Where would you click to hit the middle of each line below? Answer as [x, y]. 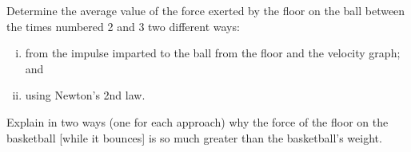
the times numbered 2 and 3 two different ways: [123, 26]
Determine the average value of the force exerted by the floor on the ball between [206, 10]
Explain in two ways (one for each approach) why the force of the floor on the [198, 121]
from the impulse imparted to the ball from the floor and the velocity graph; [213, 53]
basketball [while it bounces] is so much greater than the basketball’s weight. [194, 137]
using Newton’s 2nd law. [85, 95]
